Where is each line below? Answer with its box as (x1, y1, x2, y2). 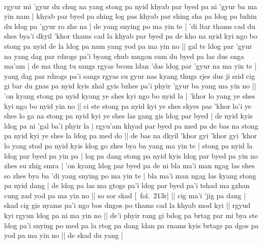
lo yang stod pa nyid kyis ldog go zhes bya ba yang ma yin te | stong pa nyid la (4, 140, 253, 150)
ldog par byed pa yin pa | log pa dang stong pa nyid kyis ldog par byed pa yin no (4, 150, 258, 161)
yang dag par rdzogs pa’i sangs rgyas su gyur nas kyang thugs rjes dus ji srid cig (4, 70, 255, 81)
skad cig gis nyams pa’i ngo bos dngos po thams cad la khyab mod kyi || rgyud (4, 200, 251, 210)
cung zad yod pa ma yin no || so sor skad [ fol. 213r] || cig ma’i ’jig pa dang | (4, 190, 246, 200)
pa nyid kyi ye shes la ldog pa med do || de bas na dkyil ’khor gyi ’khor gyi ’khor (4, 130, 257, 141)
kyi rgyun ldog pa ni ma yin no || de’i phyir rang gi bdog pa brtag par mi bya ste (4, 210, 258, 221)
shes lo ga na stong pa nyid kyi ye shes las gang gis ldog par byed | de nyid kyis (4, 110, 253, 121)
